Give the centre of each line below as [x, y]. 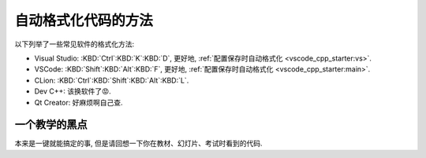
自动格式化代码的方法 [84, 20]
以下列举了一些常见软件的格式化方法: [75, 44]
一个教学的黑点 [51, 125]
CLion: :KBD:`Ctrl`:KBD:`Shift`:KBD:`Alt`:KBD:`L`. [112, 80]
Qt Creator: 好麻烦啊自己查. [78, 102]
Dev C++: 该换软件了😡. [73, 91]
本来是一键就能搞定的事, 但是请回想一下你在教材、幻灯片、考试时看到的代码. [139, 143]
